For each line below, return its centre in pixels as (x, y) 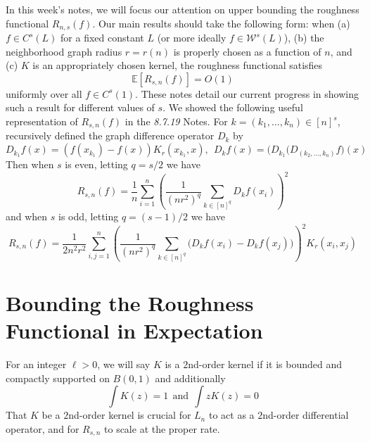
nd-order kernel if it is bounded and (265, 364)
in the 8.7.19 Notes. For (176, 121)
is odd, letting (89, 216)
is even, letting (96, 164)
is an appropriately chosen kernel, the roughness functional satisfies (178, 65)
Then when (30, 164)
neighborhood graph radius (64, 51)
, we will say (124, 364)
